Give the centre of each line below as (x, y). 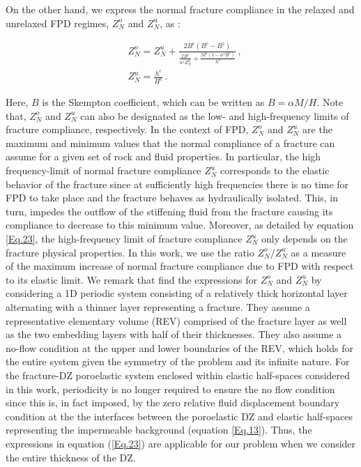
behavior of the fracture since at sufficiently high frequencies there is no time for (177, 184)
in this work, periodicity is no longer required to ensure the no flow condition (170, 389)
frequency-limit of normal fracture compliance (103, 170)
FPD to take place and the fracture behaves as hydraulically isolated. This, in (172, 198)
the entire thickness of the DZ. (71, 457)
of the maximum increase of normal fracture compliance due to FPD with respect (180, 266)
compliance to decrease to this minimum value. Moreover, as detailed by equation (180, 225)
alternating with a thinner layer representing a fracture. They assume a (158, 307)
